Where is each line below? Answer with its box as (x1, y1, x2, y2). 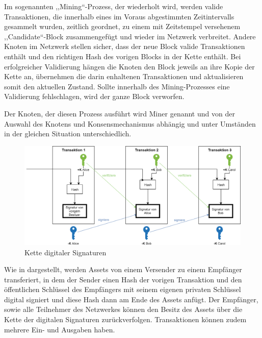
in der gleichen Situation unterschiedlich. (4, 128, 132, 139)
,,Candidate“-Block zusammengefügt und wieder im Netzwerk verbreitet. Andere (4, 31, 256, 41)
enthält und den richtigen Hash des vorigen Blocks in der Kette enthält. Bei (4, 51, 241, 61)
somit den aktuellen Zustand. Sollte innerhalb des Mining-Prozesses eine (4, 81, 230, 91)
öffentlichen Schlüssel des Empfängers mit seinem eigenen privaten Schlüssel (4, 284, 241, 295)
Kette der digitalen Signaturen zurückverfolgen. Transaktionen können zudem (4, 314, 247, 325)
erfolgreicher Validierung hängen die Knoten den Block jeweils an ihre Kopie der (4, 61, 255, 71)
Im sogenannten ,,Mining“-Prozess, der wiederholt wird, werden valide (4, 1, 223, 11)
